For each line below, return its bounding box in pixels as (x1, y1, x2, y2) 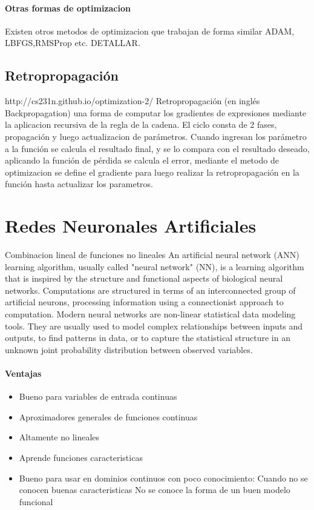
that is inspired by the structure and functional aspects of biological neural (5, 272, 283, 285)
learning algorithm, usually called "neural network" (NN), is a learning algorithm (5, 260, 304, 273)
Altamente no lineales (19, 431, 100, 443)
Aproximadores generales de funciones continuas (19, 410, 198, 423)
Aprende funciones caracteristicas (19, 451, 143, 463)
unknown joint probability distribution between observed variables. (5, 343, 253, 356)
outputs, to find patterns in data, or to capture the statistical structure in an (5, 331, 290, 344)
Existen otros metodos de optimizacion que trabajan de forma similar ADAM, (5, 24, 295, 37)
